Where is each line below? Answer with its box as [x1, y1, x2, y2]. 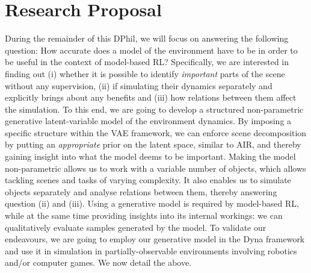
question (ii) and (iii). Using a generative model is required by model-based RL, [5, 197, 299, 210]
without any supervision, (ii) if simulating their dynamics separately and [5, 79, 273, 92]
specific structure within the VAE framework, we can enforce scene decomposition [5, 126, 307, 139]
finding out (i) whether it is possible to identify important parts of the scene [5, 67, 285, 80]
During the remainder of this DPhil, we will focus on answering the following [5, 32, 289, 45]
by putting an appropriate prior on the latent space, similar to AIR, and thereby [5, 138, 301, 151]
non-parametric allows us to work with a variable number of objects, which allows [5, 162, 306, 174]
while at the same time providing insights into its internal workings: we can [5, 209, 283, 222]
